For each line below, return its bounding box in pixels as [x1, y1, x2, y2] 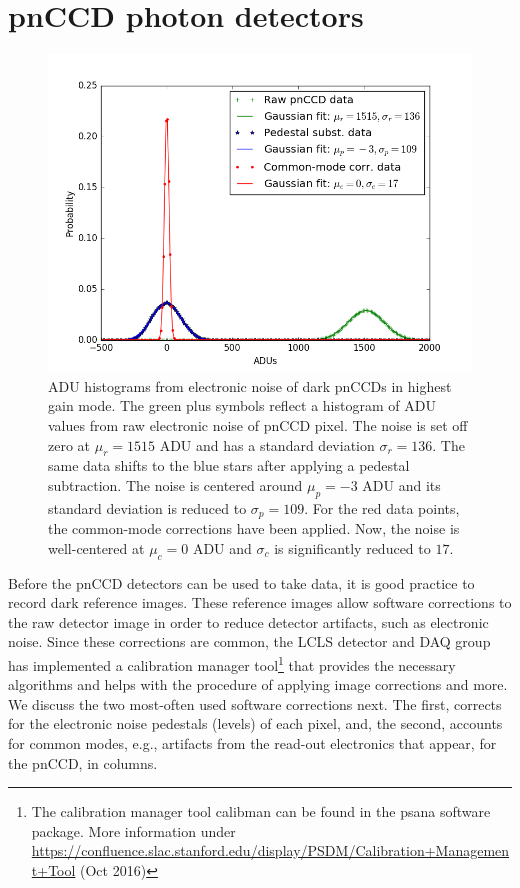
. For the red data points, [304, 497, 460, 518]
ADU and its [362, 474, 441, 495]
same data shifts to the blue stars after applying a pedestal [48, 455, 410, 476]
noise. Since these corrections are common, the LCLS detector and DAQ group [8, 631, 491, 652]
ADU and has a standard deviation [159, 434, 375, 455]
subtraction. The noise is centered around [48, 474, 303, 495]
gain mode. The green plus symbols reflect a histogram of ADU [48, 395, 436, 416]
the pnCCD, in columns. [8, 752, 158, 773]
